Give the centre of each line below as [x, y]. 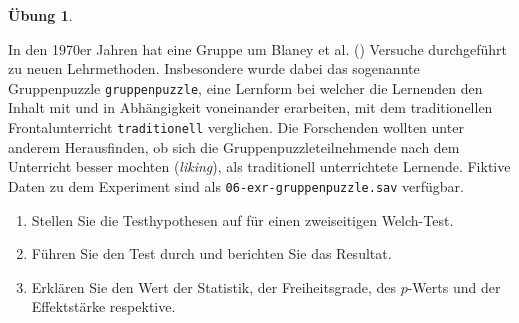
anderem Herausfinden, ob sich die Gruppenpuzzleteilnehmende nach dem [234, 146]
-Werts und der [454, 286]
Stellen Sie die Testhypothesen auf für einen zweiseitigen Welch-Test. [242, 219]
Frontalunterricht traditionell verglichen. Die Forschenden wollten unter [236, 127]
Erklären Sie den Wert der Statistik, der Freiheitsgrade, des [213, 286]
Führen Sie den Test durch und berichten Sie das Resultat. [211, 253]
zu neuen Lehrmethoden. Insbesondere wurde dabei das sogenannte [214, 68]
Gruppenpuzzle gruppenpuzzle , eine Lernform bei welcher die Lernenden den [245, 87]
